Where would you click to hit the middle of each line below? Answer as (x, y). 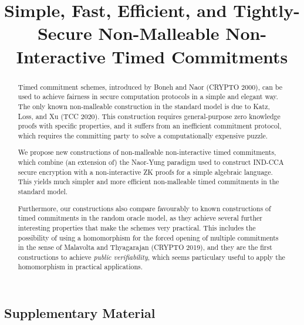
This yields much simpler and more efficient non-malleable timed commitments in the (148, 182)
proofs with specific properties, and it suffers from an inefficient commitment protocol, (150, 126)
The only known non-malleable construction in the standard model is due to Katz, (144, 106)
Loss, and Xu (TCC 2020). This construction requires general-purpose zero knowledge (149, 116)
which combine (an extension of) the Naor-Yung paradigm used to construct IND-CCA (151, 162)
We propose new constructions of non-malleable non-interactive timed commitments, (147, 152)
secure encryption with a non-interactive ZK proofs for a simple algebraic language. (145, 172)
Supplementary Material (80, 313)
